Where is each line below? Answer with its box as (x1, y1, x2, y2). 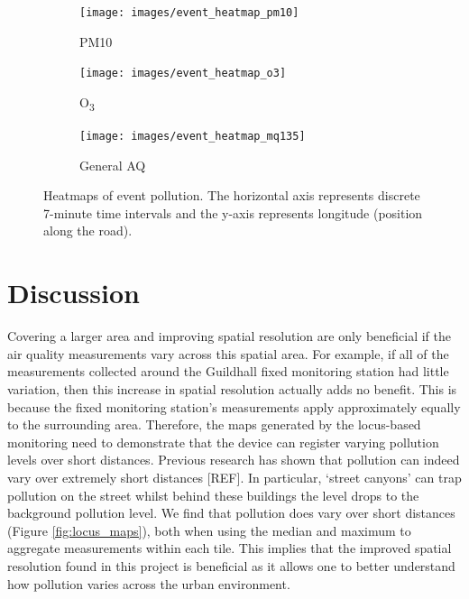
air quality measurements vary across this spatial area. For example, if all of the (7, 344, 449, 363)
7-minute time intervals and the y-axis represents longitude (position (43, 203, 423, 222)
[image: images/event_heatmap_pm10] (79, 6, 299, 19)
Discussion (7, 274, 140, 311)
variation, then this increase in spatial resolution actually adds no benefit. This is (7, 379, 457, 398)
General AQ (79, 155, 146, 174)
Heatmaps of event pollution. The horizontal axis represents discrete (43, 186, 420, 205)
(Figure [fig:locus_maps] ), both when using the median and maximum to (7, 521, 411, 539)
